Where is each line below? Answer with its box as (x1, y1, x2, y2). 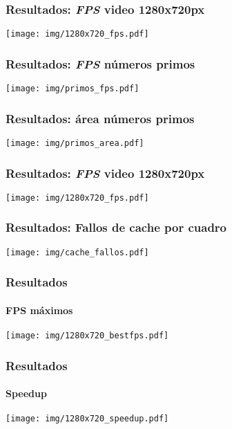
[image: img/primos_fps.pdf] (6, 84, 139, 94)
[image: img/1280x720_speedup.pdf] (6, 414, 169, 424)
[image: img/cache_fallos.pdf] (6, 247, 149, 257)
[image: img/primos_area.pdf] (6, 138, 144, 148)
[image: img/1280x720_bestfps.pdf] (6, 331, 169, 341)
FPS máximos (6, 302, 73, 317)
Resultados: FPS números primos (6, 55, 195, 72)
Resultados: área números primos (6, 109, 195, 127)
